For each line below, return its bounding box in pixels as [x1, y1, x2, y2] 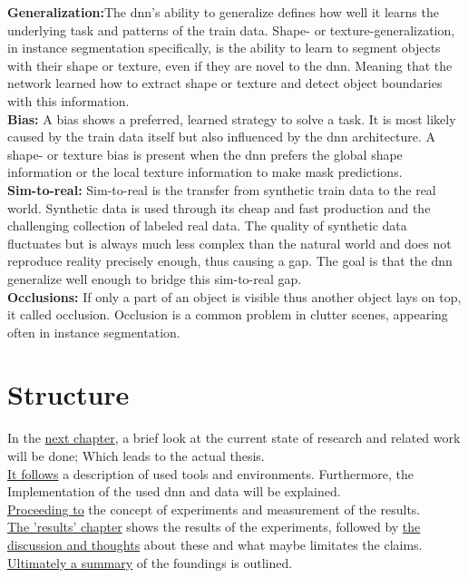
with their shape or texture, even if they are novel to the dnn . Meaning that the [7, 55, 453, 74]
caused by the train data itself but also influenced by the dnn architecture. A [7, 127, 436, 146]
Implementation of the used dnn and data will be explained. [7, 482, 341, 501]
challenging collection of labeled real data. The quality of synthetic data [7, 216, 407, 235]
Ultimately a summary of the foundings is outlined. [7, 553, 293, 572]
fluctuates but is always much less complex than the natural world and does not [7, 233, 452, 252]
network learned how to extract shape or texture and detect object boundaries [7, 73, 443, 93]
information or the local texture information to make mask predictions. [7, 162, 403, 181]
